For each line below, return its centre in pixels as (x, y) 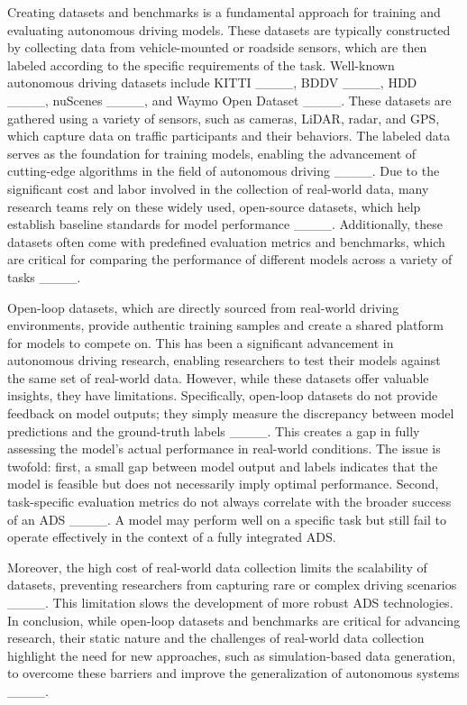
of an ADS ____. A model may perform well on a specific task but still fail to (227, 519)
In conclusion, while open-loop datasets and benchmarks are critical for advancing (234, 620)
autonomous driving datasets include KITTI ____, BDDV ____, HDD (212, 82)
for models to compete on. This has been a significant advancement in (201, 342)
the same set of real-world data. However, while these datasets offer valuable (218, 377)
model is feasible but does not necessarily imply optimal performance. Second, (223, 484)
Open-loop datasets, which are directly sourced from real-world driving (203, 307)
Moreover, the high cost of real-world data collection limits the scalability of (217, 567)
